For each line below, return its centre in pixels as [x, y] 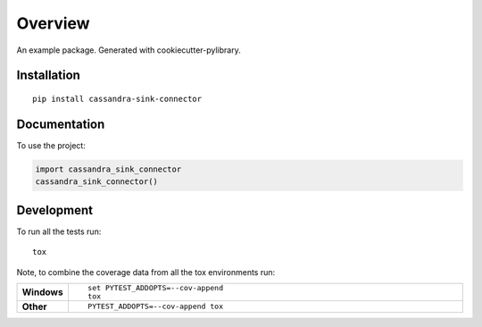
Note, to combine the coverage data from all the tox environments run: [146, 272]
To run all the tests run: [59, 231]
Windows [42, 292]
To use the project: [51, 145]
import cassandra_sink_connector [108, 169]
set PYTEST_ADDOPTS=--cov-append [155, 287]
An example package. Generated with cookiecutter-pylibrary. [129, 50]
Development [55, 210]
